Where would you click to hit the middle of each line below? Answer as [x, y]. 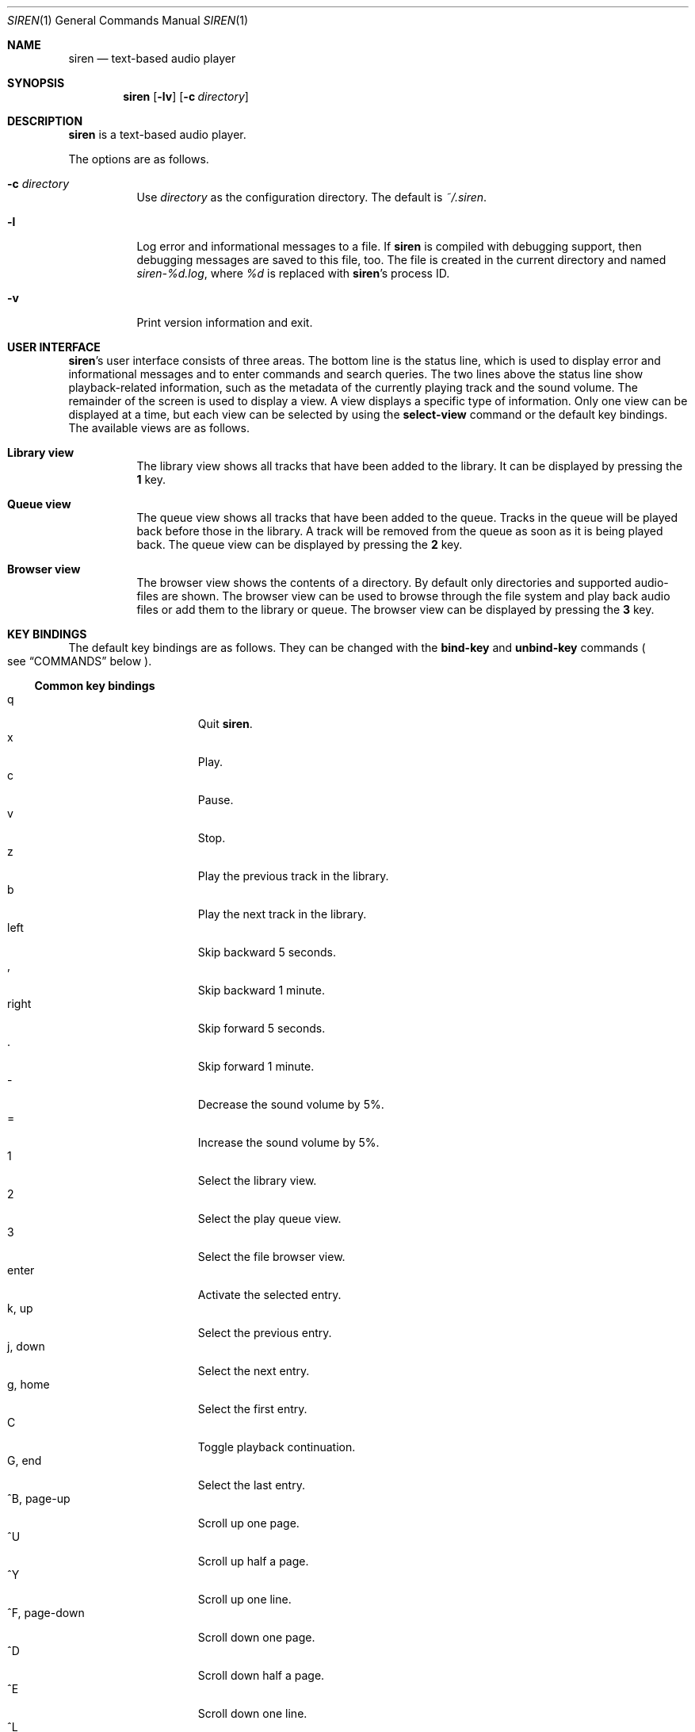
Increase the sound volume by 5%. [288, 1142]
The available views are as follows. [159, 428]
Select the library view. [257, 1180]
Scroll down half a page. [261, 1675]
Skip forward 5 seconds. [262, 1028]
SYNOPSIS [36, 83]
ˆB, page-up [39, 1498]
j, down [26, 1346]
